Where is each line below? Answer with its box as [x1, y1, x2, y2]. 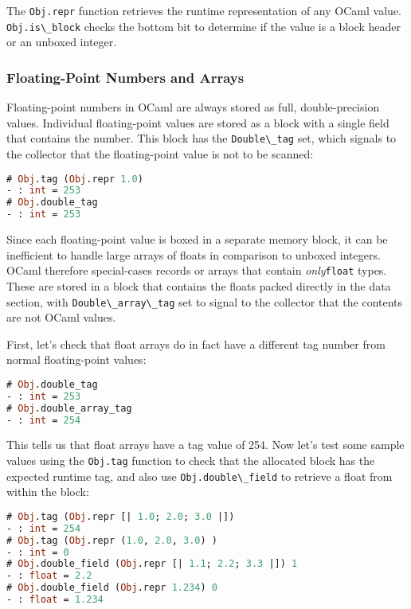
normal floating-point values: [6, 351, 147, 368]
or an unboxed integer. [6, 33, 117, 50]
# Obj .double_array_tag [6, 402, 132, 414]
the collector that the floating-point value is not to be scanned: [6, 145, 314, 162]
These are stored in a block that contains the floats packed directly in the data [6, 277, 391, 294]
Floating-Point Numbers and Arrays [6, 67, 245, 87]
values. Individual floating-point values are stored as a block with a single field [6, 114, 389, 131]
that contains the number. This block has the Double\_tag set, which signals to [6, 130, 397, 146]
